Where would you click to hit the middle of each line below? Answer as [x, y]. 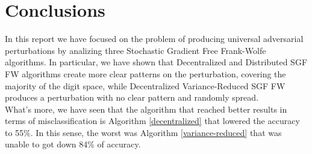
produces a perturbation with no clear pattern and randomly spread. [132, 97]
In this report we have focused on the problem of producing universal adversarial [154, 39]
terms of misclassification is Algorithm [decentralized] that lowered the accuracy [152, 121]
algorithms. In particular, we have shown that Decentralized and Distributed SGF [156, 62]
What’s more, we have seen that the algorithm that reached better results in [146, 109]
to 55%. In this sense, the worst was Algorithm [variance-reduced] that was [143, 132]
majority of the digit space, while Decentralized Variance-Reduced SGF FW [145, 85]
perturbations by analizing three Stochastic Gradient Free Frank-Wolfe [136, 50]
